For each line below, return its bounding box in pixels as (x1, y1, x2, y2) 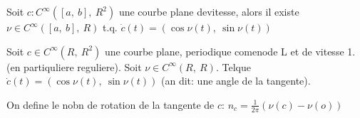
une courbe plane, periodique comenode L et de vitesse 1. (104, 43, 356, 58)
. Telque (215, 59, 251, 74)
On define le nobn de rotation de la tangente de (6, 97, 215, 112)
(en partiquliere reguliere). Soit (6, 59, 142, 74)
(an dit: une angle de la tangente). (161, 73, 311, 88)
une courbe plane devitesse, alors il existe (118, 4, 299, 18)
